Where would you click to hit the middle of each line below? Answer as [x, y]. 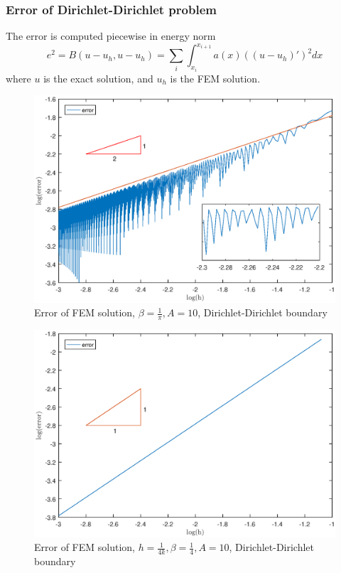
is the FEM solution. [215, 78]
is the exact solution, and [98, 78]
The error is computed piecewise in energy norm [111, 36]
